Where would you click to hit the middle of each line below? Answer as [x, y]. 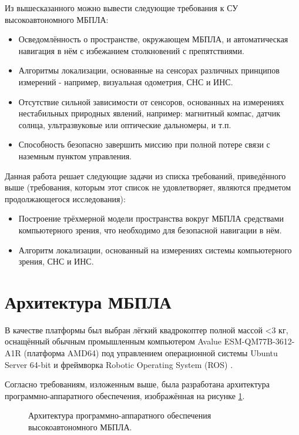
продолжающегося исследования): [65, 198]
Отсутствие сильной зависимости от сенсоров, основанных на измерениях [151, 101]
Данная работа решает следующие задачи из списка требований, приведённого [145, 175]
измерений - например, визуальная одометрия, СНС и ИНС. [126, 81]
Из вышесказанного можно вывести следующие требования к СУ [122, 8]
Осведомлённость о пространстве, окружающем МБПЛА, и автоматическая [153, 39]
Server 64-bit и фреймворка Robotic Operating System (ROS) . [119, 364]
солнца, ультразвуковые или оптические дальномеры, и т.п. [125, 124]
